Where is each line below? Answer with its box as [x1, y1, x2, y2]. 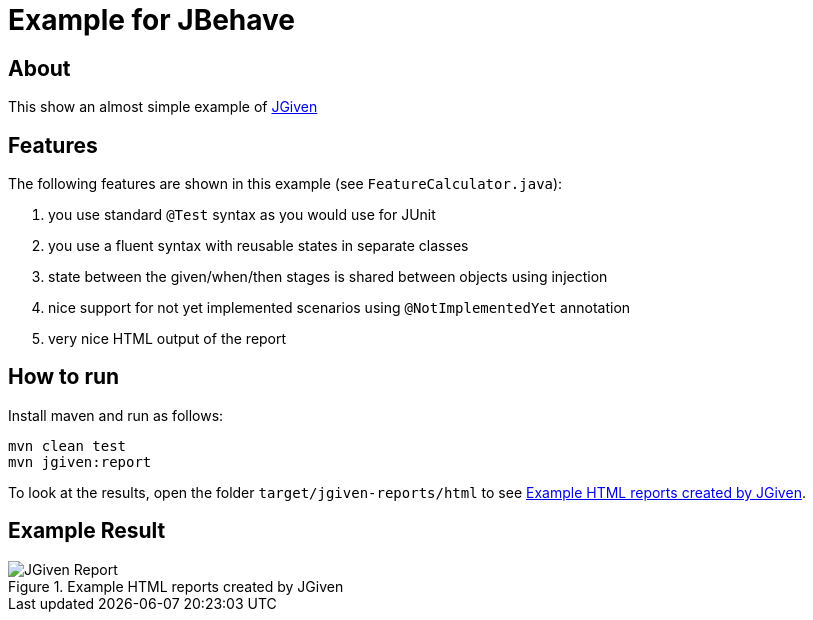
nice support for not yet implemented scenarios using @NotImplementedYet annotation [48, 299, 631, 317]
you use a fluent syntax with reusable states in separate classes [48, 237, 469, 255]
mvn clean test [8, 437, 127, 454]
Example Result [8, 518, 166, 544]
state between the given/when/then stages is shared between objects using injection [48, 268, 608, 286]
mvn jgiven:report [8, 453, 152, 470]
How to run [8, 364, 120, 390]
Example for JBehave [8, 3, 296, 37]
